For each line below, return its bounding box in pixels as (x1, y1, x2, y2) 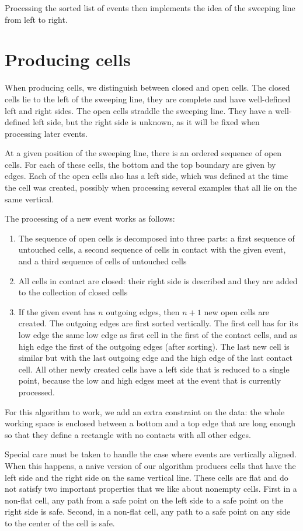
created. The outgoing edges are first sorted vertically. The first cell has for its (18, 317, 298, 329)
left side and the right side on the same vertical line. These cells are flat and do (5, 471, 288, 483)
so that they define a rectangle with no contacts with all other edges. (5, 428, 251, 440)
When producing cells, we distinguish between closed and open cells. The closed (5, 81, 290, 94)
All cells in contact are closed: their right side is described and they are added (18, 274, 298, 287)
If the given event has (18, 305, 96, 318)
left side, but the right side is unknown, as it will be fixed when (33, 116, 260, 128)
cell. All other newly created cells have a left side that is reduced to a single (18, 363, 290, 375)
